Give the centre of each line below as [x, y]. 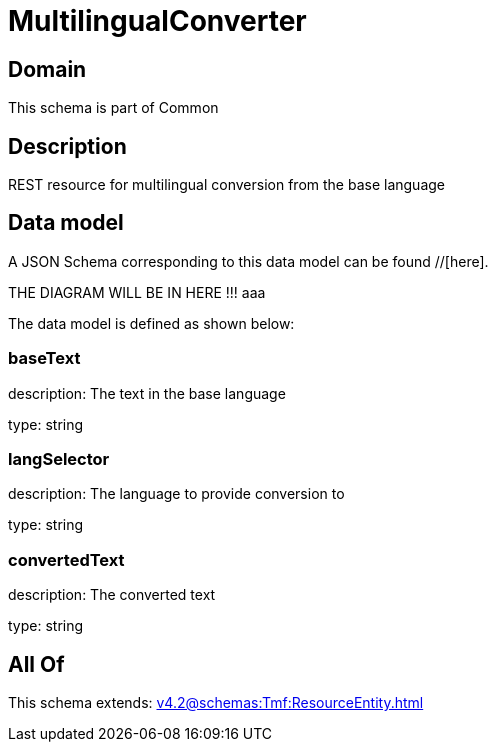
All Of [36, 664]
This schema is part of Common [113, 108]
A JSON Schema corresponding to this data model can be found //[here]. [248, 261]
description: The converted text [112, 595]
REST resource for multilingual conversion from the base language [227, 185]
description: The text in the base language [147, 393]
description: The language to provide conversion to [176, 494]
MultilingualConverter [157, 21]
